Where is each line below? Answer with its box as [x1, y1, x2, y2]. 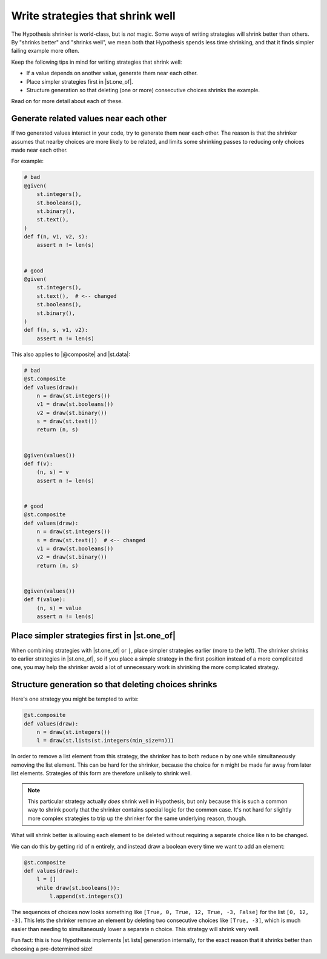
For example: [11, 158, 44, 165]
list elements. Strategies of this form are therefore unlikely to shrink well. [11, 770, 192, 777]
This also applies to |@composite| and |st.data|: [11, 351, 130, 358]
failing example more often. [11, 47, 80, 55]
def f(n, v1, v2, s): [24, 234, 88, 240]
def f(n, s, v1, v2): [24, 326, 88, 334]
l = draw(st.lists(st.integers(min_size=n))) [36, 737, 174, 744]
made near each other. [11, 146, 68, 153]
